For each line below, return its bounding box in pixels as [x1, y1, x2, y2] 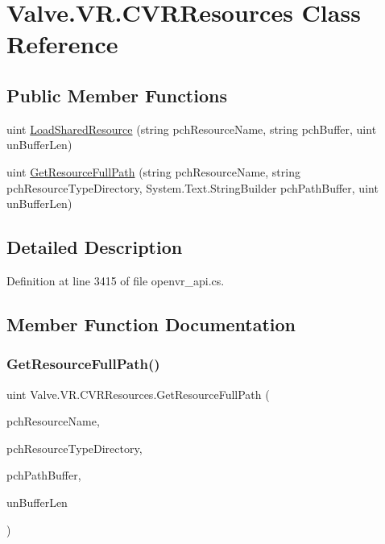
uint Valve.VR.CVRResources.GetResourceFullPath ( [6, 385, 270, 402]
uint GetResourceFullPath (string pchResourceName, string [6, 163, 300, 180]
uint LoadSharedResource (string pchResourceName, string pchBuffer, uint [6, 120, 377, 137]
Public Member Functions [6, 82, 227, 107]
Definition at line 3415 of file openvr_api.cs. [6, 272, 225, 289]
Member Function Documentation [6, 311, 296, 336]
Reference [6, 27, 118, 60]
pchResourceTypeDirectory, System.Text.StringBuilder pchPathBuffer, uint [6, 179, 379, 196]
